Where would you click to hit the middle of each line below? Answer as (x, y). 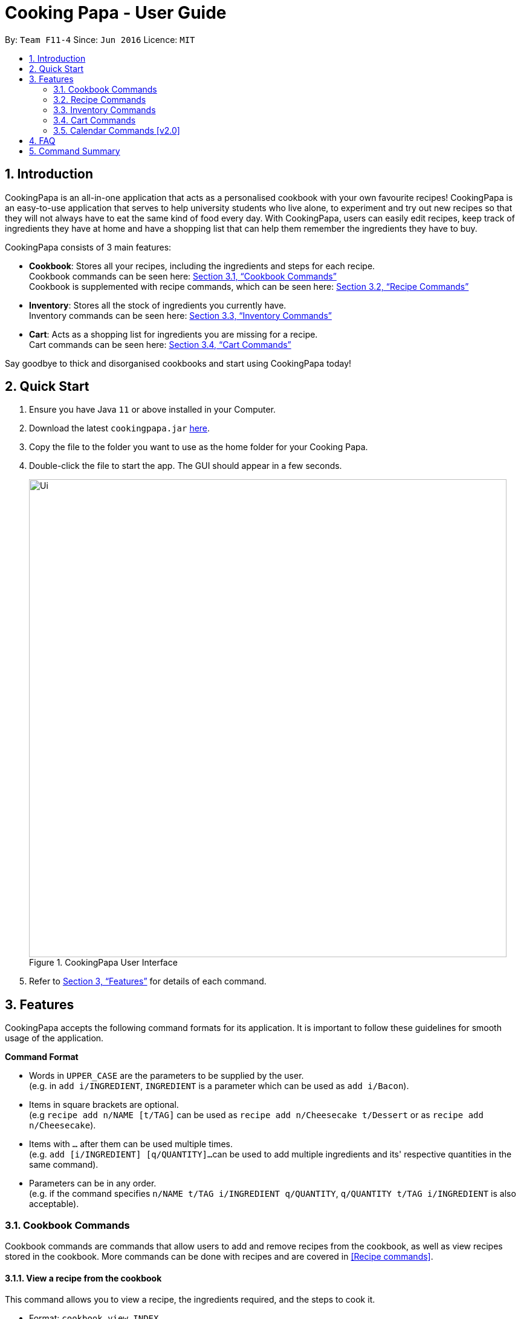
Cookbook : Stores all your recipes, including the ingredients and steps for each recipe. (202, 266)
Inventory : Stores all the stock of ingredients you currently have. (158, 305)
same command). (64, 1165)
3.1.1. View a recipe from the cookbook (83, 1278)
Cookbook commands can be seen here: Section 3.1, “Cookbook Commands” (183, 276)
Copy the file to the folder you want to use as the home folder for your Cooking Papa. (199, 447)
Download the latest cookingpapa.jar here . (120, 428)
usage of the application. (54, 1038)
